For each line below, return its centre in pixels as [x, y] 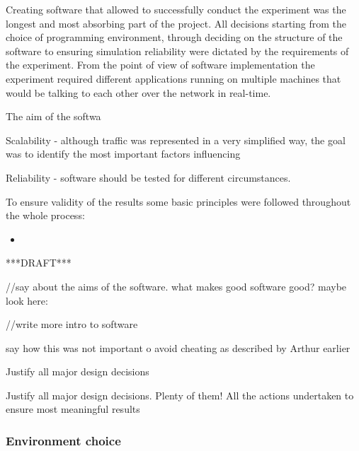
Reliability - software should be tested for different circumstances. [148, 177]
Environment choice [63, 440]
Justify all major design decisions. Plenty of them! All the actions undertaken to [180, 395]
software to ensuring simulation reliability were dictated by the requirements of [177, 51]
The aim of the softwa [53, 116]
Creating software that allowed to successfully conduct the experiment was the [176, 9]
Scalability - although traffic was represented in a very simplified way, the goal [176, 140]
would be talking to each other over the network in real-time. [138, 92]
